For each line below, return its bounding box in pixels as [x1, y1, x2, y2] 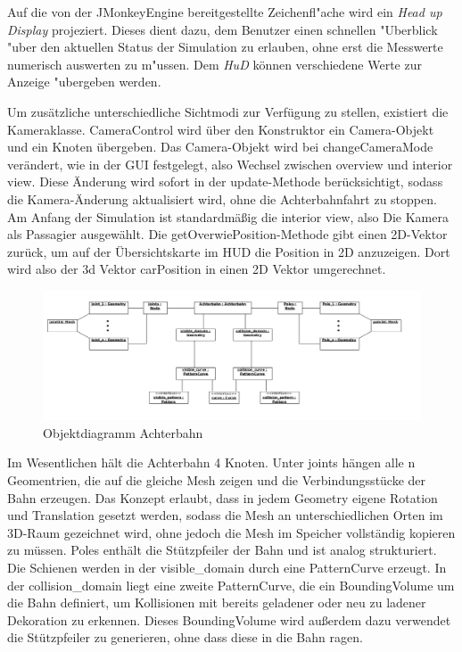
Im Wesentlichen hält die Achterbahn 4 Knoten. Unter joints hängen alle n [7, 453, 416, 472]
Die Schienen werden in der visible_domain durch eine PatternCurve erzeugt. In [7, 557, 447, 576]
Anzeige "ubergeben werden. [7, 72, 161, 91]
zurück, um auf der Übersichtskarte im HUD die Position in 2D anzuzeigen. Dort [7, 242, 450, 260]
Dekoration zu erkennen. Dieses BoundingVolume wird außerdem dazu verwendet [7, 610, 451, 629]
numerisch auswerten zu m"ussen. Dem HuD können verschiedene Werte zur [7, 54, 422, 73]
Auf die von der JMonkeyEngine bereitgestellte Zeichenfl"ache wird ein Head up [7, 3, 442, 21]
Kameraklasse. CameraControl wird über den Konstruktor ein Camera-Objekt [7, 120, 434, 138]
